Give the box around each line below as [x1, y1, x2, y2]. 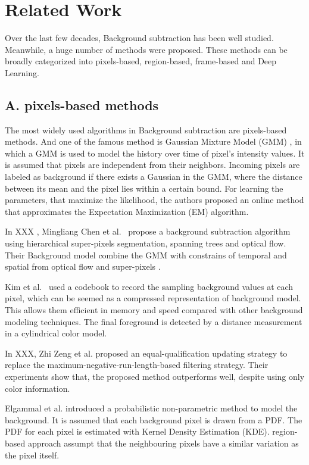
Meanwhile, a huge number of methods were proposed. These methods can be [5, 43, 288, 55]
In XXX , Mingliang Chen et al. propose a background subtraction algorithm [5, 225, 291, 238]
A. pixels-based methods [5, 95, 159, 114]
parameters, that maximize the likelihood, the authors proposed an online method [5, 194, 304, 206]
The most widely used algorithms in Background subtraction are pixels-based [5, 123, 287, 136]
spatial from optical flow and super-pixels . [5, 260, 161, 273]
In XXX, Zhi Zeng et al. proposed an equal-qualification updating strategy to [5, 347, 288, 359]
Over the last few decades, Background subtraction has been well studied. [5, 32, 274, 44]
